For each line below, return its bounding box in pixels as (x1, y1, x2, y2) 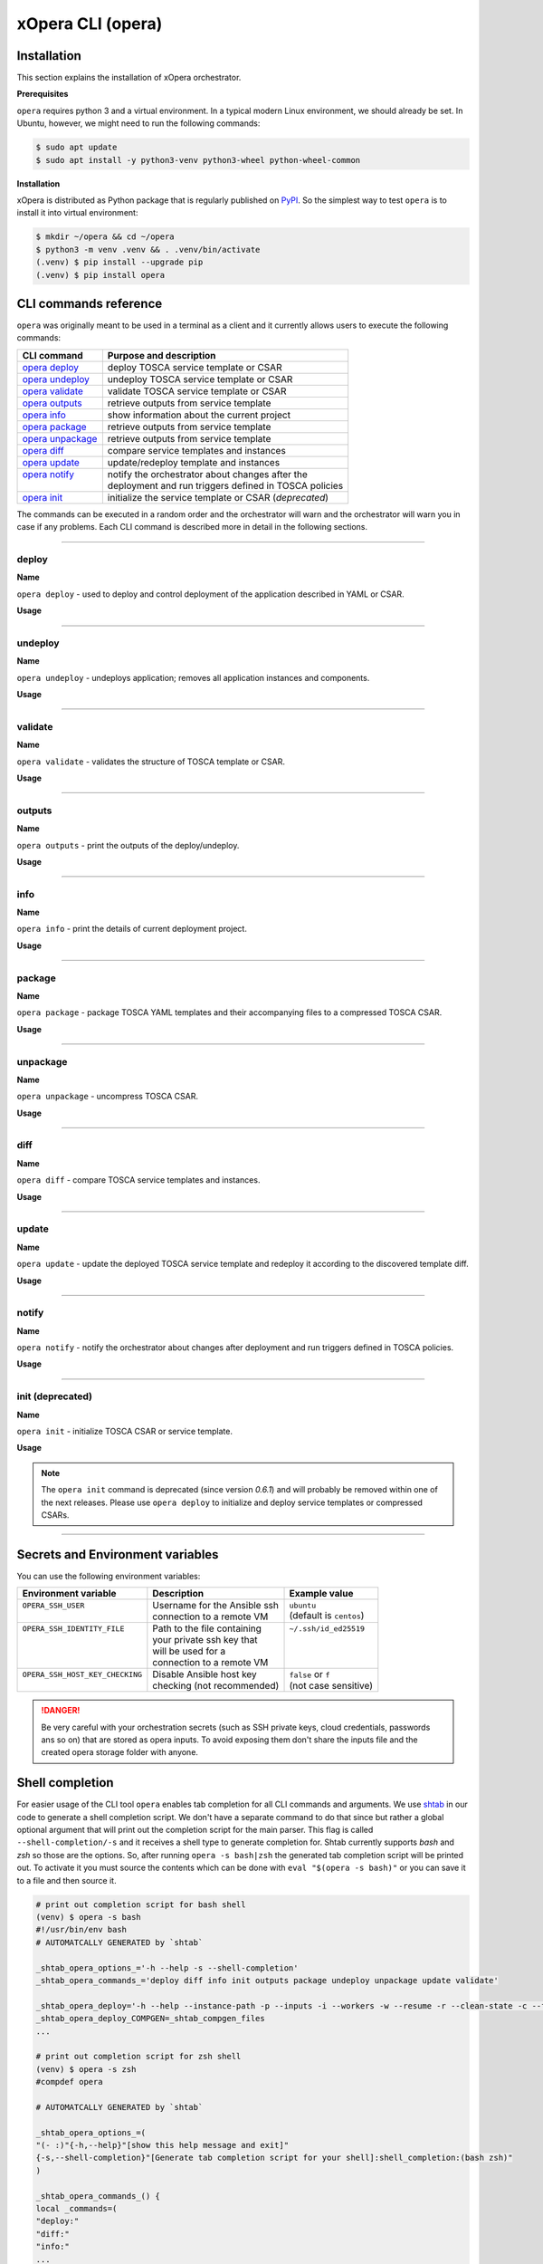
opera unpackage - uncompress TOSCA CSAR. (16, 1091, 199, 1102)
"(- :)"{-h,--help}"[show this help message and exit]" (35, 2140, 290, 2151)
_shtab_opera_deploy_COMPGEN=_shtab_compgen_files (35, 2013, 266, 2024)
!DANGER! (41, 1705, 81, 1716)
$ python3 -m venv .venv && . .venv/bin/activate (35, 245, 261, 254)
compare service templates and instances (107, 444, 287, 456)
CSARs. (41, 1509, 70, 1521)
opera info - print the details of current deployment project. (16, 924, 248, 935)
